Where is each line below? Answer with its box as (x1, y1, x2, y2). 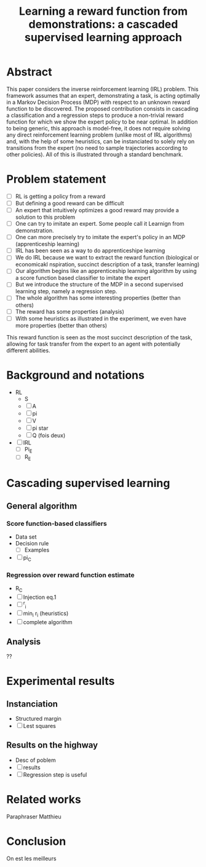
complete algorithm (23, 619, 73, 626)
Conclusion (6, 834, 66, 848)
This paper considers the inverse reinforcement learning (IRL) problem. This (6, 85, 199, 93)
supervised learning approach (24, 31, 183, 44)
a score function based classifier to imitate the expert (15, 274, 151, 282)
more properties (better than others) (15, 322, 108, 329)
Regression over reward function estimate (6, 571, 135, 579)
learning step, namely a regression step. (15, 288, 117, 295)
